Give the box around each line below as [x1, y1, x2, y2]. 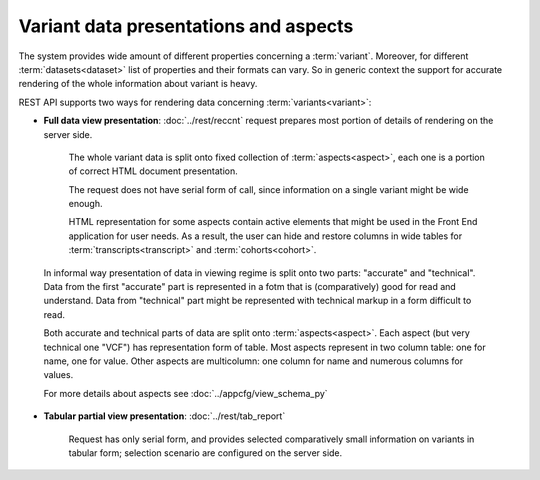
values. [43, 369, 74, 381]
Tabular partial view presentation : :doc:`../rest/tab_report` [43, 410, 286, 422]
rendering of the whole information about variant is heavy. [18, 78, 258, 90]
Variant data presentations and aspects [18, 15, 354, 37]
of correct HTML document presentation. [68, 165, 239, 177]
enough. [68, 198, 104, 210]
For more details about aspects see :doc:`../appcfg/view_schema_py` [43, 387, 329, 399]
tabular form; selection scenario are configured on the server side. [68, 446, 343, 459]
